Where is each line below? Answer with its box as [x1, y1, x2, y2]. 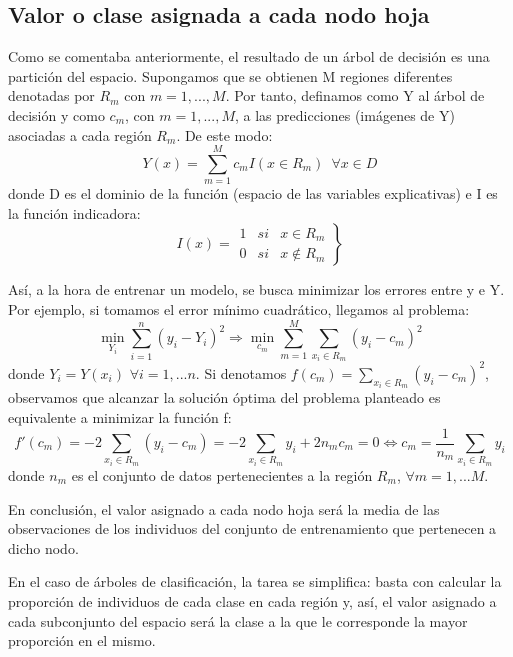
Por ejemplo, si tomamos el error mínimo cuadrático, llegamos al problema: [8, 299, 470, 320]
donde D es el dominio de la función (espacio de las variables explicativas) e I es [8, 183, 498, 204]
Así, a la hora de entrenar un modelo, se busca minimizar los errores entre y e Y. [8, 279, 505, 300]
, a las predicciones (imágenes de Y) [234, 104, 455, 125]
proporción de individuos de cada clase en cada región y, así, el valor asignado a [8, 590, 497, 611]
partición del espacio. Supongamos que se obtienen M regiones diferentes [8, 65, 453, 86]
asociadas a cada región [8, 124, 152, 145]
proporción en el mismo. [8, 630, 156, 651]
